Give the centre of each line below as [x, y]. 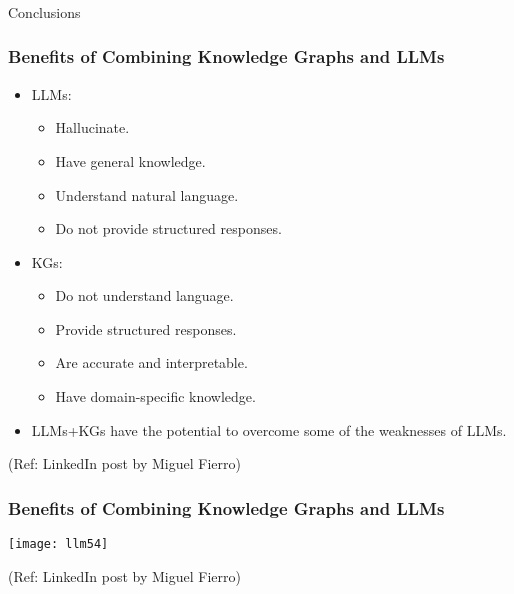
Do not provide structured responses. [168, 228]
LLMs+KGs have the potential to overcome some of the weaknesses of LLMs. [269, 429]
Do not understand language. [144, 295]
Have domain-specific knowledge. [155, 396]
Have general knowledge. [130, 160]
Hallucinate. [92, 127]
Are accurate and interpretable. [151, 362]
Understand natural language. [147, 194]
